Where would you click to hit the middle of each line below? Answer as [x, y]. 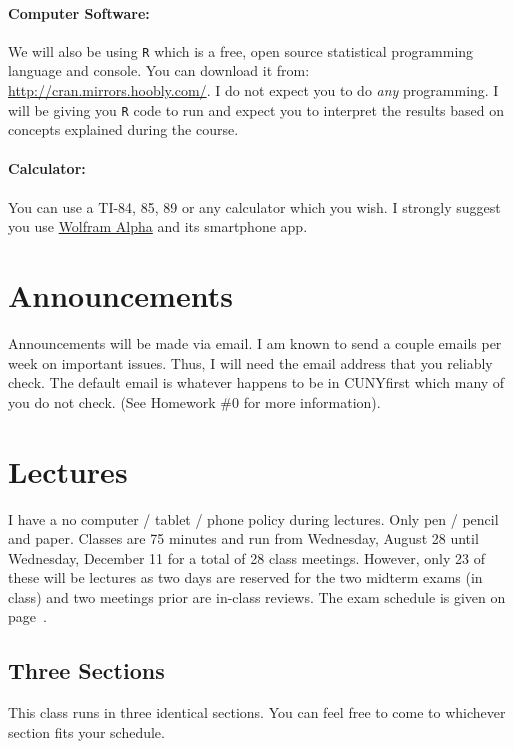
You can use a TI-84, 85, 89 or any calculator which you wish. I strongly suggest [254, 206]
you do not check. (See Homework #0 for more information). [194, 401]
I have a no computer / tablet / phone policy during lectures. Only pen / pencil [253, 518]
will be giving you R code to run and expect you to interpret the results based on [256, 109]
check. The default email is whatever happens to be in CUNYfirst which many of [256, 382]
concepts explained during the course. [123, 129]
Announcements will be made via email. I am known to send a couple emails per [255, 343]
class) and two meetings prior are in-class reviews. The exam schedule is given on [257, 596]
